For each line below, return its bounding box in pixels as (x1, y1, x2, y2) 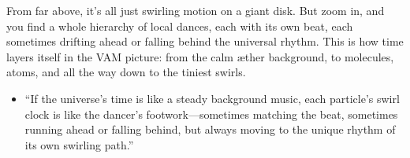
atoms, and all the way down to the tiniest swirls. (6, 64, 246, 80)
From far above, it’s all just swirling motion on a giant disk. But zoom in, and (6, 2, 385, 18)
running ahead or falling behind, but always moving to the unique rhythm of (24, 121, 396, 138)
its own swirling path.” (24, 136, 134, 152)
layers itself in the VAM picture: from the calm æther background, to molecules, (6, 48, 394, 64)
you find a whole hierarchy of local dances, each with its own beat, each (6, 17, 353, 34)
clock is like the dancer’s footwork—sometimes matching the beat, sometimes (24, 105, 398, 122)
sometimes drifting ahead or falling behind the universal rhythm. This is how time (6, 33, 404, 50)
